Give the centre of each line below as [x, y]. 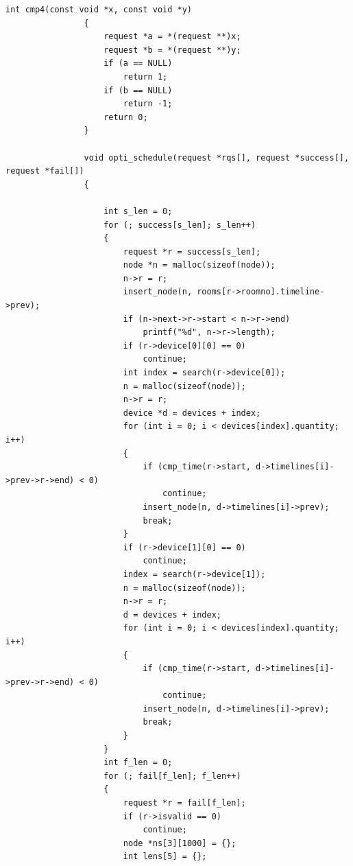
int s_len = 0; [138, 211]
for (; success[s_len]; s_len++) [180, 225]
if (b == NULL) [138, 90]
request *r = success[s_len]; [192, 251]
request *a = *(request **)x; [172, 37]
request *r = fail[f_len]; [184, 803]
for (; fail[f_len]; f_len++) [172, 776]
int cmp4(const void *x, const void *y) [99, 10]
